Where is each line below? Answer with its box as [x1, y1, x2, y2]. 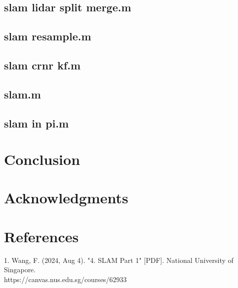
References [4, 226, 79, 246]
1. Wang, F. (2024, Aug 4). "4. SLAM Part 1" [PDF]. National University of [4, 255, 234, 265]
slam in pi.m [4, 115, 69, 130]
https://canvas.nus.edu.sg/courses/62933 [4, 274, 127, 284]
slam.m [4, 86, 41, 101]
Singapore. [4, 264, 36, 275]
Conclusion [4, 149, 80, 169]
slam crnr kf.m [4, 57, 81, 72]
